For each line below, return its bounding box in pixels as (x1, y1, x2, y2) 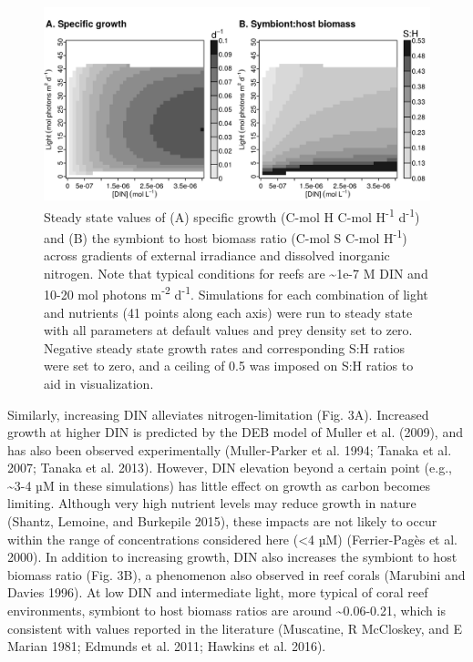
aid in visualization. (44, 373, 154, 392)
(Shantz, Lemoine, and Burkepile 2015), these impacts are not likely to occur (7, 512, 437, 531)
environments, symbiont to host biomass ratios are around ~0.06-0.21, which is (7, 601, 446, 620)
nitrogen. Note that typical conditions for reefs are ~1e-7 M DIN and (44, 263, 428, 282)
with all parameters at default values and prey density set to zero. (44, 321, 413, 340)
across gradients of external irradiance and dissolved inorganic (44, 246, 390, 265)
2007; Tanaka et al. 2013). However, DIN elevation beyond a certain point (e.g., (7, 458, 452, 477)
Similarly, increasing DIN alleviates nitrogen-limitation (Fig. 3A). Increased (7, 404, 429, 423)
